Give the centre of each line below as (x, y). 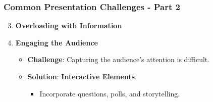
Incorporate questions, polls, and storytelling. (110, 93)
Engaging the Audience (57, 42)
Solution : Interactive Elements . (82, 76)
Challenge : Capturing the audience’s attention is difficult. (119, 59)
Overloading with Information (69, 25)
